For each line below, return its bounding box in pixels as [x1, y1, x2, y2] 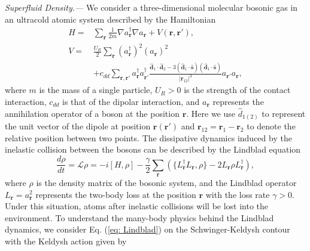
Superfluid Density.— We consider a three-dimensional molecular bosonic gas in [5, 1, 298, 13]
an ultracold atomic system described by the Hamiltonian [5, 13, 216, 25]
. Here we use [186, 107, 236, 119]
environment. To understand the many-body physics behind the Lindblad [5, 211, 274, 224]
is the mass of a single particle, [39, 83, 153, 96]
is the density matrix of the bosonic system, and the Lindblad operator [36, 176, 297, 188]
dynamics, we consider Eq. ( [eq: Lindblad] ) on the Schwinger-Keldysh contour [5, 223, 290, 235]
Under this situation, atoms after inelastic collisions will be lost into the [5, 200, 269, 212]
